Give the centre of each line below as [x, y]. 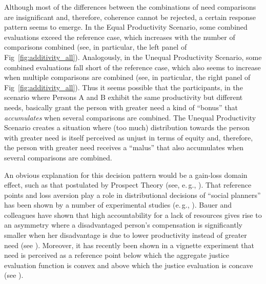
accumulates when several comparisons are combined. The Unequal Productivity [130, 117]
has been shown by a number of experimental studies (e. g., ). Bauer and [118, 205]
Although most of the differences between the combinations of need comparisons [130, 7]
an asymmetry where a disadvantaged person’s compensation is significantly [123, 225]
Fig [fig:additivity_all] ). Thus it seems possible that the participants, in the [124, 87]
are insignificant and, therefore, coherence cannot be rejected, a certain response [130, 17]
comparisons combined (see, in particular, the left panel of [96, 47]
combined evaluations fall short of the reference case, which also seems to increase [132, 67]
